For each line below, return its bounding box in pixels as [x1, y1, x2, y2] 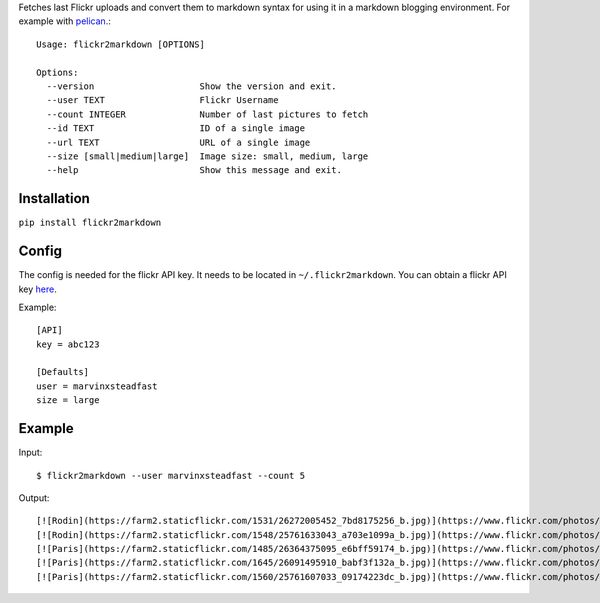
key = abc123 [36, 338, 100, 350]
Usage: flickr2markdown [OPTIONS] [36, 38, 205, 50]
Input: [18, 446, 43, 459]
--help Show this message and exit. [46, 165, 342, 176]
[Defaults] [36, 366, 90, 378]
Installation [18, 190, 90, 207]
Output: [18, 491, 50, 504]
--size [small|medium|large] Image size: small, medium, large [46, 150, 369, 162]
